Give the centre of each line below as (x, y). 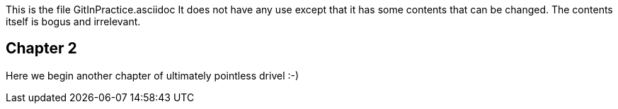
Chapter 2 (41, 49)
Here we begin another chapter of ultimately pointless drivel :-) (153, 75)
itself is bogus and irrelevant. (73, 21)
